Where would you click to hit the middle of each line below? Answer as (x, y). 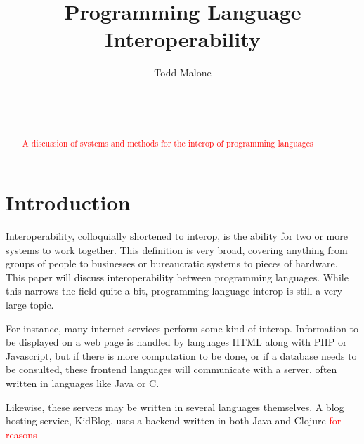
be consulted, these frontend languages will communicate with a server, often (171, 369)
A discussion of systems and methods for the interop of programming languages (168, 143)
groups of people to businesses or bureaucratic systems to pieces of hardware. (172, 263)
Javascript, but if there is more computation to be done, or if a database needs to (181, 355)
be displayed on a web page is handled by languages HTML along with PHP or (176, 342)
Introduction (68, 202)
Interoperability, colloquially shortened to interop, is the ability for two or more (177, 236)
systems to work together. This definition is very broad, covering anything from (177, 249)
